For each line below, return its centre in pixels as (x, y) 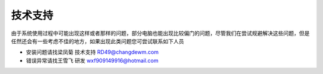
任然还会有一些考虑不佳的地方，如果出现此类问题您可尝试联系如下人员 (97, 41)
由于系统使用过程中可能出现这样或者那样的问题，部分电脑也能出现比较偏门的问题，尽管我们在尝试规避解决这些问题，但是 (160, 33)
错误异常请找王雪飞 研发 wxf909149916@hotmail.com (92, 60)
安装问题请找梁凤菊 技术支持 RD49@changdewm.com (92, 52)
